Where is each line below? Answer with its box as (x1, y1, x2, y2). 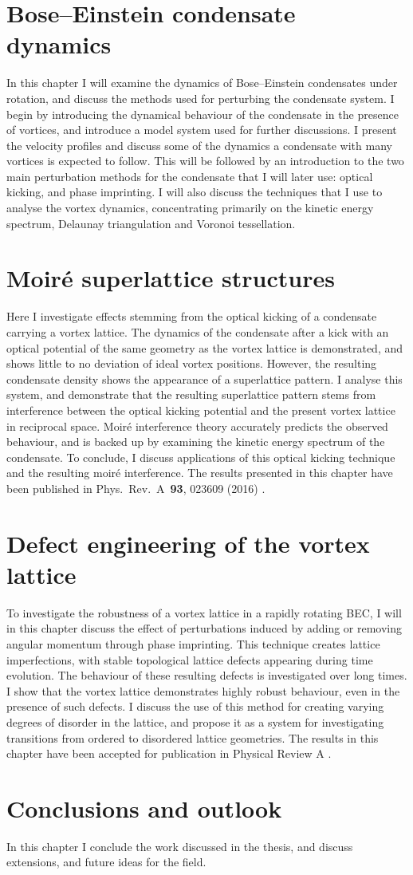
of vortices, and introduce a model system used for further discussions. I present (6, 121, 397, 138)
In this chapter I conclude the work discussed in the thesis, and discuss (6, 838, 353, 854)
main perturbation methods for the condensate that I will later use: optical (6, 168, 373, 184)
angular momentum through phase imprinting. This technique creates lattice (6, 636, 380, 652)
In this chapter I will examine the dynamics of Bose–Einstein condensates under (6, 74, 398, 91)
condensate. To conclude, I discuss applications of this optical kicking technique (6, 448, 395, 465)
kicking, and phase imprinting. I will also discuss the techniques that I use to (6, 183, 383, 200)
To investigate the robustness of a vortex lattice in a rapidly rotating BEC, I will (6, 604, 402, 621)
